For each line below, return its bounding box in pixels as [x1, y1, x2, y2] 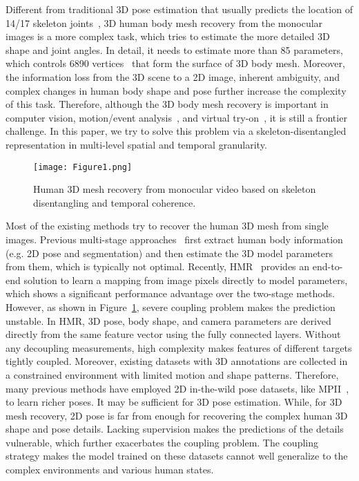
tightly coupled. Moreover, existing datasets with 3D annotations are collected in [6, 354, 348, 368]
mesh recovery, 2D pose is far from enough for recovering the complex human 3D [6, 408, 348, 422]
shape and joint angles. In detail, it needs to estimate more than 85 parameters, [6, 42, 343, 57]
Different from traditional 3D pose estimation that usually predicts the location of [6, 2, 353, 16]
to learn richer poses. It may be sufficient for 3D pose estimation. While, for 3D [6, 395, 342, 409]
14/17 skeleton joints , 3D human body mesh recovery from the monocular [6, 15, 323, 30]
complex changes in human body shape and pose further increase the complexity [6, 83, 347, 97]
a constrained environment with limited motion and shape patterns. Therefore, [6, 367, 339, 381]
